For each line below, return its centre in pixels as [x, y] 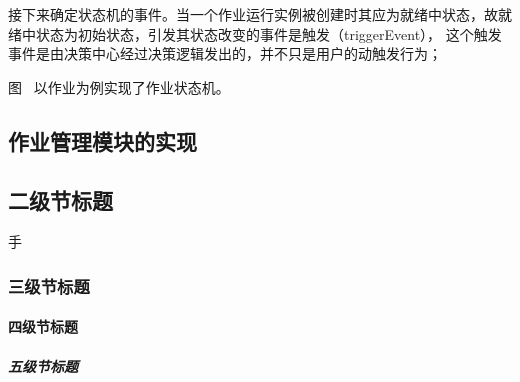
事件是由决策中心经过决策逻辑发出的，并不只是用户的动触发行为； [225, 53]
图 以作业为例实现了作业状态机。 [119, 86]
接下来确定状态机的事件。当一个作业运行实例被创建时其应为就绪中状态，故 [253, 14]
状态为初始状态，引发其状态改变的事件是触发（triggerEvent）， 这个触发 [268, 33]
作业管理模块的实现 [102, 140]
